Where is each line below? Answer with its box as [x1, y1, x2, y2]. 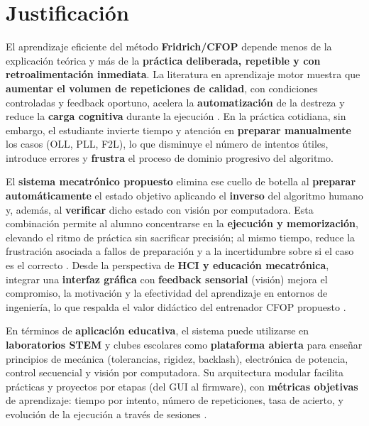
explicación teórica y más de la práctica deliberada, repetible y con [6, 53, 321, 67]
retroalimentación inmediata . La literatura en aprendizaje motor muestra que [6, 67, 360, 82]
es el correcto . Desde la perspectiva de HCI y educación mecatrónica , [6, 258, 329, 273]
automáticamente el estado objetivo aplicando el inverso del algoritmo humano [6, 188, 363, 203]
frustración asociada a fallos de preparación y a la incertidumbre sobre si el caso [6, 244, 354, 258]
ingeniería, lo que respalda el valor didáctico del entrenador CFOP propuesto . [6, 299, 346, 314]
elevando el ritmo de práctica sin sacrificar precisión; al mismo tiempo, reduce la [6, 229, 356, 244]
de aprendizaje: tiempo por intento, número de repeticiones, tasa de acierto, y [6, 393, 343, 408]
